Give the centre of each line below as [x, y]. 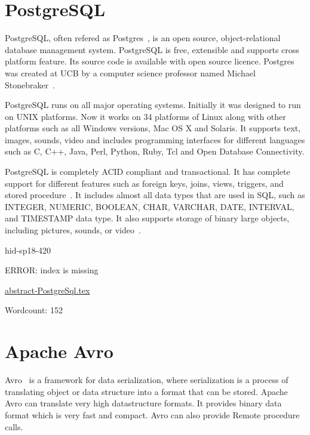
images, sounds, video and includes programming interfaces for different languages [155, 139]
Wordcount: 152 [34, 310]
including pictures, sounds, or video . [73, 230]
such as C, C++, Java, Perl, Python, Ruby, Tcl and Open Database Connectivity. [155, 151]
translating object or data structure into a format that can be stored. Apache [146, 391]
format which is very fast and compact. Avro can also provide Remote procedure [152, 414]
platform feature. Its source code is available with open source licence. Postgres [150, 61]
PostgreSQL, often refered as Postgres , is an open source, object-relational [143, 38]
